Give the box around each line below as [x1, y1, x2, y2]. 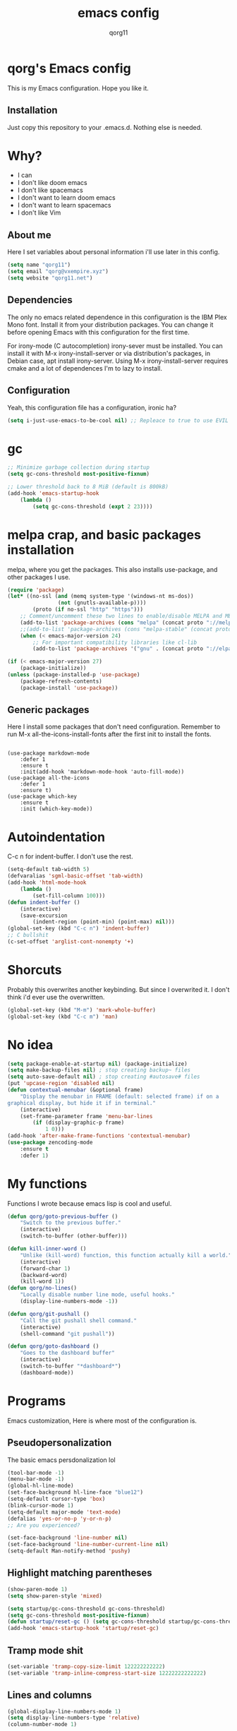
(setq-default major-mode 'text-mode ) [7, 1509, 121, 1516]
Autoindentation [7, 829, 106, 845]
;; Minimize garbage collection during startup [7, 464, 150, 471]
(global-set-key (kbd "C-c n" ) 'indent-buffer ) [7, 925, 150, 933]
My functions [7, 1175, 87, 1192]
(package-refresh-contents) [20, 678, 102, 685]
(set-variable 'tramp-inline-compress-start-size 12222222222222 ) [7, 1670, 207, 1677]
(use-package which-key [7, 793, 78, 801]
